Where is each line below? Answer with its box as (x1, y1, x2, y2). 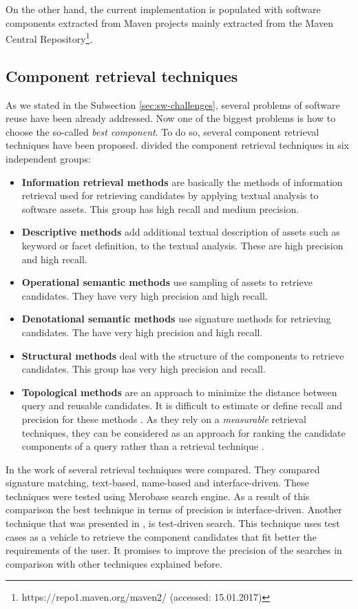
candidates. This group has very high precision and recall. (21, 362, 266, 376)
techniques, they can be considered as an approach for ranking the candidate (21, 425, 346, 440)
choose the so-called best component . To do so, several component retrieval (6, 124, 319, 138)
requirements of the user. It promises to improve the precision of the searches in (6, 543, 342, 557)
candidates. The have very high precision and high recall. (21, 324, 263, 339)
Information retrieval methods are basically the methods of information (21, 174, 343, 189)
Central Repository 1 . (6, 30, 93, 45)
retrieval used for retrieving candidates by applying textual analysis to (21, 188, 319, 203)
